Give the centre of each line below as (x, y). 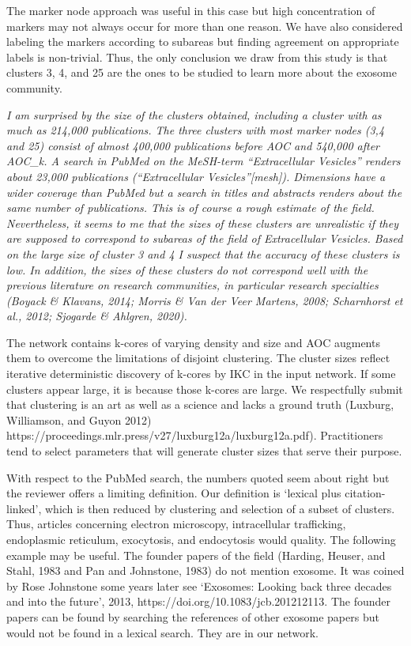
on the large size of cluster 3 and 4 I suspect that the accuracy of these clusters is (203, 253)
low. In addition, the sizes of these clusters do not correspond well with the (187, 269)
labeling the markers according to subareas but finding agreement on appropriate (203, 42)
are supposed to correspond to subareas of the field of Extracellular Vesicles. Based (205, 238)
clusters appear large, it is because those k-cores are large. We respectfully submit (205, 389)
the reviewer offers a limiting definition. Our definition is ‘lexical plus (174, 493)
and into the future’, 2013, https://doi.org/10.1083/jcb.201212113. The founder (198, 601)
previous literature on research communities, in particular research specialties (192, 285)
